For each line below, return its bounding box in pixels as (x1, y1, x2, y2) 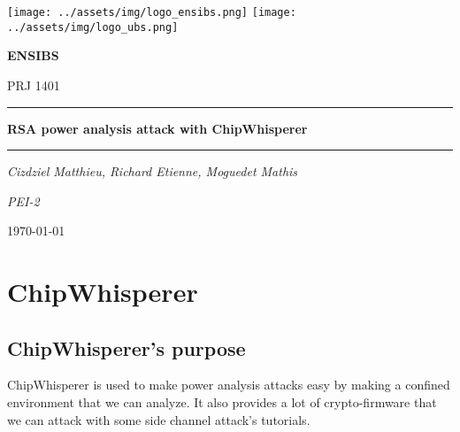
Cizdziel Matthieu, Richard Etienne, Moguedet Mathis (7, 162, 298, 181)
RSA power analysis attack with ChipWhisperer (7, 119, 308, 137)
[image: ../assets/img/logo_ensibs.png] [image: (7, 6, 296, 19)
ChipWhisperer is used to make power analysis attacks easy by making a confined (7, 375, 450, 394)
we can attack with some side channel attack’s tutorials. (7, 410, 310, 428)
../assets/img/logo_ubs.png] (7, 20, 179, 34)
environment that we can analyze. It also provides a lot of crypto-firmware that (7, 393, 437, 412)
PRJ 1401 (7, 75, 60, 94)
